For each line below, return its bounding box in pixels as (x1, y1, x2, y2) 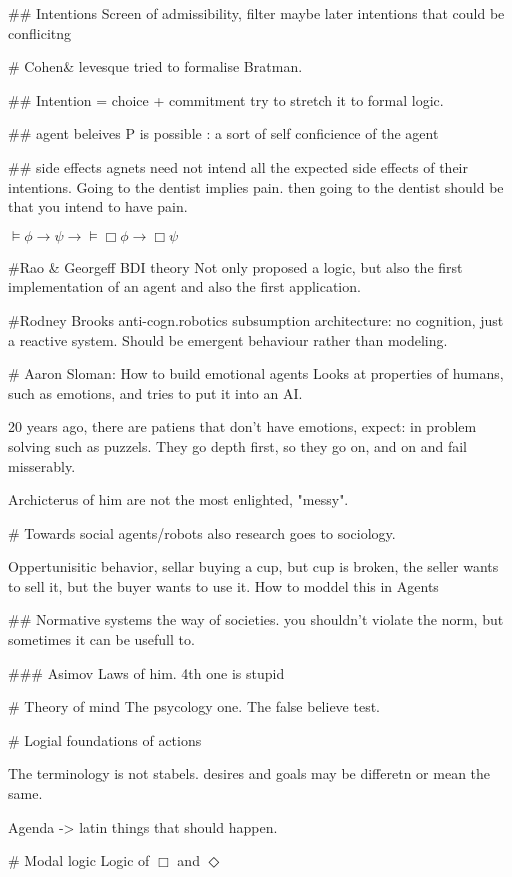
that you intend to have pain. (8, 196, 188, 217)
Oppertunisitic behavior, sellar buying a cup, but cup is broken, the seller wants (8, 556, 499, 577)
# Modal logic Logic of (8, 850, 150, 871)
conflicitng (8, 22, 72, 43)
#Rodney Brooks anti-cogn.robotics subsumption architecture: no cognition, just (8, 309, 504, 330)
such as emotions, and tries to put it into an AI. (8, 382, 303, 403)
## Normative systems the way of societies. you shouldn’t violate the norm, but (8, 609, 504, 630)
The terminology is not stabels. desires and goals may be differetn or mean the (8, 763, 491, 784)
